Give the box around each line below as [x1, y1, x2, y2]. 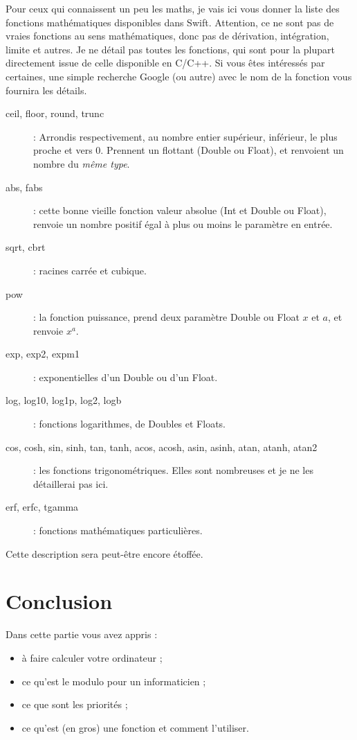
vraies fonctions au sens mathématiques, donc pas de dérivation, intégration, [6, 28, 329, 43]
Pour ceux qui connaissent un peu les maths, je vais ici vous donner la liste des [6, 1, 340, 15]
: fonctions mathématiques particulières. [33, 523, 203, 538]
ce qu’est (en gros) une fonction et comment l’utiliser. [21, 720, 249, 734]
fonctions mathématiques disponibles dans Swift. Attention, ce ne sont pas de [6, 15, 334, 29]
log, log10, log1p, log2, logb [6, 393, 122, 407]
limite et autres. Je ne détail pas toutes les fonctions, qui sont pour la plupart [6, 42, 335, 56]
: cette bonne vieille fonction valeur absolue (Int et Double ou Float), [33, 203, 327, 218]
